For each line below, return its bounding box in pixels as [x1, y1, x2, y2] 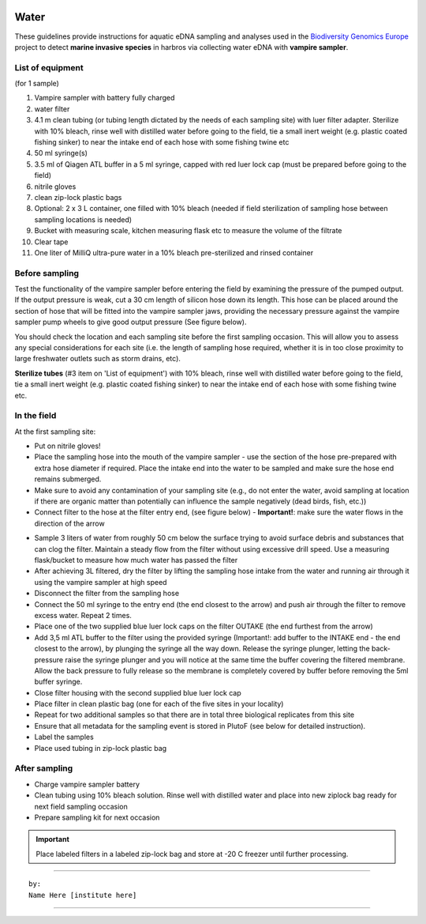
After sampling [14, 763, 73, 774]
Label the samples [34, 732, 94, 742]
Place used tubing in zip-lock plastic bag [34, 743, 167, 752]
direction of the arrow [34, 519, 106, 528]
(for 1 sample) [14, 79, 59, 89]
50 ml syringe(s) [34, 149, 88, 158]
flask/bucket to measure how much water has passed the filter [34, 556, 238, 564]
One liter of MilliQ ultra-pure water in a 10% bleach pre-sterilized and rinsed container [34, 247, 314, 257]
